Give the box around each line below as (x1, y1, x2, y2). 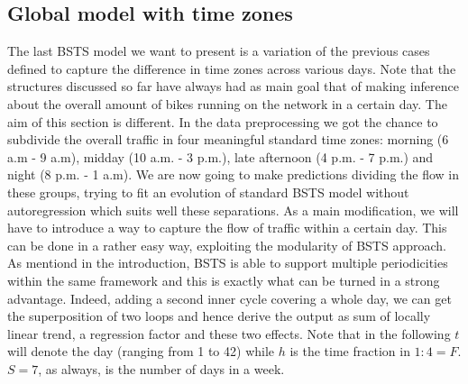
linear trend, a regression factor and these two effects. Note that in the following (7, 324, 451, 343)
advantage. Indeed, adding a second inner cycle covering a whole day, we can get (7, 288, 452, 307)
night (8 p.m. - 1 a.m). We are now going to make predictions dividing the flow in (7, 165, 460, 184)
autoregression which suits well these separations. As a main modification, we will (7, 200, 459, 219)
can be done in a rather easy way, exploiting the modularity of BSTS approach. (7, 235, 446, 254)
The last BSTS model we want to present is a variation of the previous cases (7, 41, 430, 60)
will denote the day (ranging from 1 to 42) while (7, 342, 275, 361)
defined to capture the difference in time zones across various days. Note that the (7, 59, 456, 78)
